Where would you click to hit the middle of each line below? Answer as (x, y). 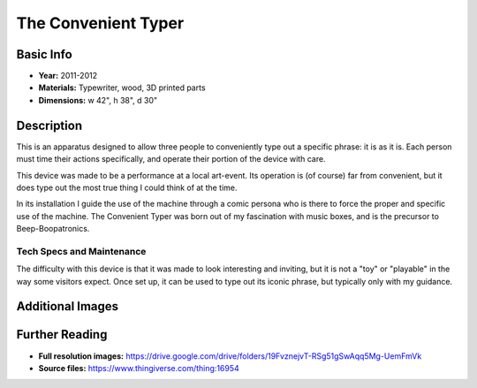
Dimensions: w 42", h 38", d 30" (98, 100)
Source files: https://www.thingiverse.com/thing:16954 (139, 368)
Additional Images (68, 306)
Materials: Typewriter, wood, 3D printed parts (122, 87)
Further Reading (62, 335)
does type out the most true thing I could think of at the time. (127, 187)
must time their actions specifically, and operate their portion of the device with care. (171, 159)
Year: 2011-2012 (68, 76)
